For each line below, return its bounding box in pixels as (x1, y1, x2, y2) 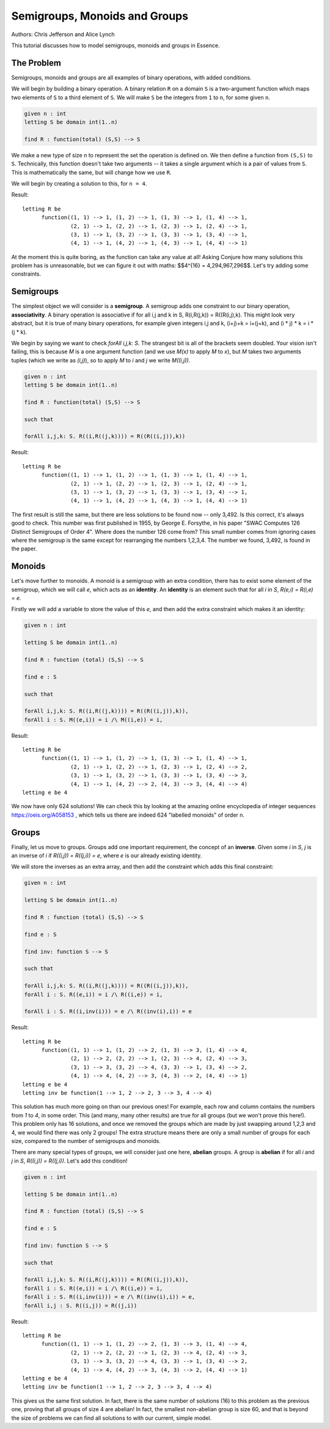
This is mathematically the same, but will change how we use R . (11, 168, 172, 176)
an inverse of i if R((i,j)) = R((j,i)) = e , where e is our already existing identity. (11, 852, 202, 860)
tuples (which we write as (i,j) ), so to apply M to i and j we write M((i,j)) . (11, 356, 191, 364)
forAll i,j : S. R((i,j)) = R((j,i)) (24, 1302, 137, 1309)
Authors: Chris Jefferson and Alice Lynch (11, 31, 115, 38)
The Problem (11, 58, 61, 68)
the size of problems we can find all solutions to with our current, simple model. (11, 1414, 212, 1422)
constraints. (11, 270, 42, 278)
